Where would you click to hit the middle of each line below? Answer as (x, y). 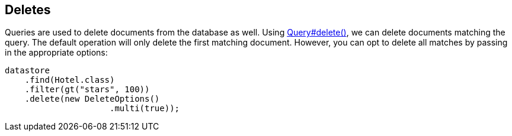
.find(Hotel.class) (70, 80)
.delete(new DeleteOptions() (92, 99)
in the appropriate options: (56, 53)
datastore (27, 71)
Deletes (28, 10)
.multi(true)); (145, 109)
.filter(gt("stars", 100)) (87, 90)
